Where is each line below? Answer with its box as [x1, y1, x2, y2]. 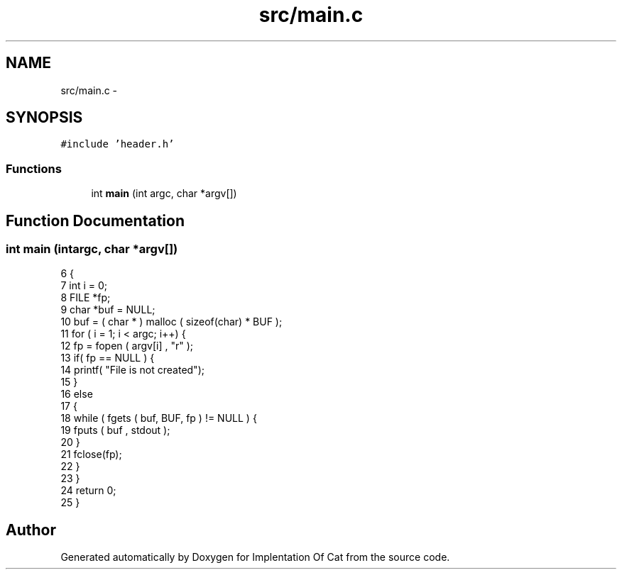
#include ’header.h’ [60, 138, 175, 150]
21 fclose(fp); [60, 448, 122, 461]
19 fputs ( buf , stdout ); [60, 424, 170, 437]
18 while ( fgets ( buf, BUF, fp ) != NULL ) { [60, 412, 257, 425]
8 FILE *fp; [60, 291, 111, 304]
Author [6, 520, 56, 539]
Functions [6, 161, 62, 176]
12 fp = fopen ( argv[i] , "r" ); [60, 340, 194, 352]
